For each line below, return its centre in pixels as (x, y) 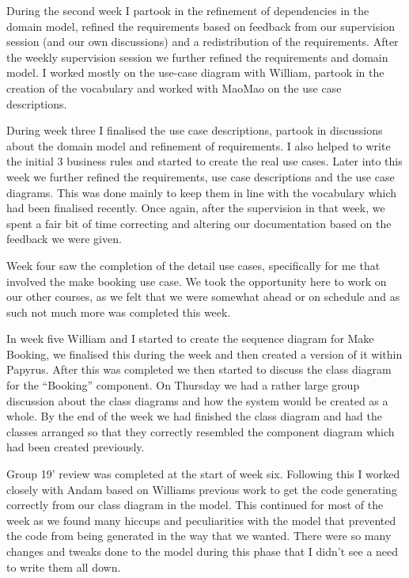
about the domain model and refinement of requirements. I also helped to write (199, 145)
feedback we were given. (64, 239)
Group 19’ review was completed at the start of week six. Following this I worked (203, 474)
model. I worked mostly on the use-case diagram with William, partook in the (195, 72)
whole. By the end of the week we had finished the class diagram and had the (194, 416)
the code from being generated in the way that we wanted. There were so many (199, 536)
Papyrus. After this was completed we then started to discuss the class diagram (199, 369)
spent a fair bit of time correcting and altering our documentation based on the (199, 223)
